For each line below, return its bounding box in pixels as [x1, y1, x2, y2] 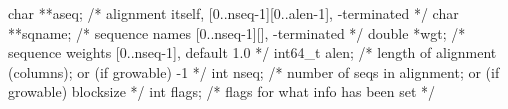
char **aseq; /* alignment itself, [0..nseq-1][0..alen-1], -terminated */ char [8, 3, 459, 23]
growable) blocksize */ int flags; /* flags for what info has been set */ [8, 81, 436, 102]
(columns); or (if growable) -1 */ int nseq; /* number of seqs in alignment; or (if [8, 61, 500, 82]
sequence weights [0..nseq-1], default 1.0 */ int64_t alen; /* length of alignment [8, 42, 497, 63]
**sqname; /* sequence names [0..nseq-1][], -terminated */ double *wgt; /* [8, 22, 466, 43]
